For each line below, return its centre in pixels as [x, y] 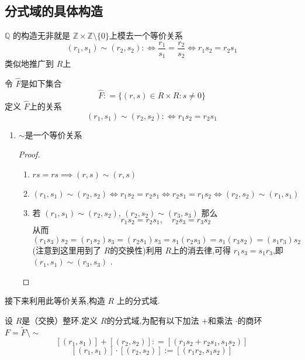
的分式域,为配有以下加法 [153, 320]
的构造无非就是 [42, 35]
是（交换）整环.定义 [60, 320]
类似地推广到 [29, 64]
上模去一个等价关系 [146, 35]
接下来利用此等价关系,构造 [55, 301]
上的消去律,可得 [201, 250]
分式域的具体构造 [54, 11]
